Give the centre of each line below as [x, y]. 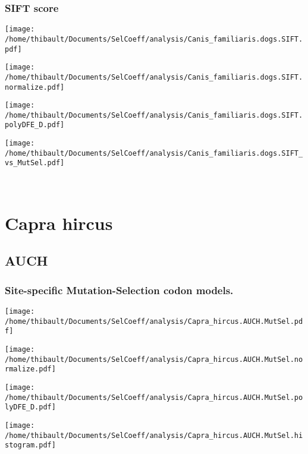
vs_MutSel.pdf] [35, 163]
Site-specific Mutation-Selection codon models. [119, 290]
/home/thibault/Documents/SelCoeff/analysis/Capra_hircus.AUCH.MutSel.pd [154, 321]
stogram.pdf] [30, 445]
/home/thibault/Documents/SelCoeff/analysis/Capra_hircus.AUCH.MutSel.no [154, 359]
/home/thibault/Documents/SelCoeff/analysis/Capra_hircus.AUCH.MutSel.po [154, 397]
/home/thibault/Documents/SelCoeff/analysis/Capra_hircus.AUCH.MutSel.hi [154, 435]
